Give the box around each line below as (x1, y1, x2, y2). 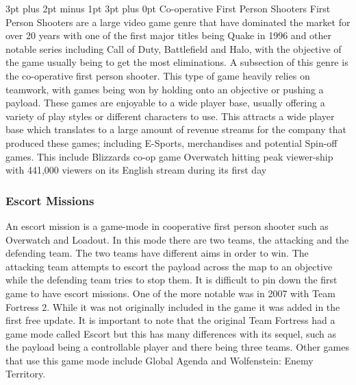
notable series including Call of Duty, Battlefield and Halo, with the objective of (5, 41, 342, 56)
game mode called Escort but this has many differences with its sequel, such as (5, 326, 337, 340)
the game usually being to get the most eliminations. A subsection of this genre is (5, 55, 348, 69)
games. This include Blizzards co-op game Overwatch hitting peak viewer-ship (5, 149, 333, 163)
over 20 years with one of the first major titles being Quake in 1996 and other (5, 28, 332, 43)
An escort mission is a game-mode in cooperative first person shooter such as (5, 218, 329, 233)
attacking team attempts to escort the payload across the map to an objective (5, 259, 333, 273)
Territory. (5, 366, 46, 381)
